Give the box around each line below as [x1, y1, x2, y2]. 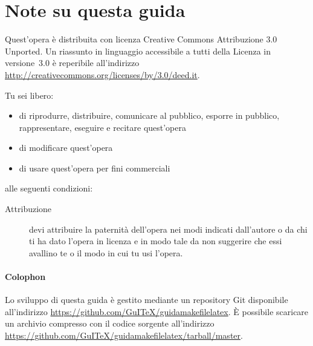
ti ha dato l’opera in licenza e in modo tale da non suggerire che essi [29, 235, 282, 247]
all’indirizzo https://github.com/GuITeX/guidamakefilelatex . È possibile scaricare [5, 305, 309, 318]
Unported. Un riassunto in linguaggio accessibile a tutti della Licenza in [5, 44, 271, 57]
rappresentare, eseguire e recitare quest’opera [19, 121, 187, 133]
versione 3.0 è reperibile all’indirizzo [5, 56, 140, 69]
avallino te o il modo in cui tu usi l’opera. [29, 246, 183, 259]
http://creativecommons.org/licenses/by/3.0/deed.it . [5, 68, 200, 81]
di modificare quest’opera [19, 141, 113, 154]
